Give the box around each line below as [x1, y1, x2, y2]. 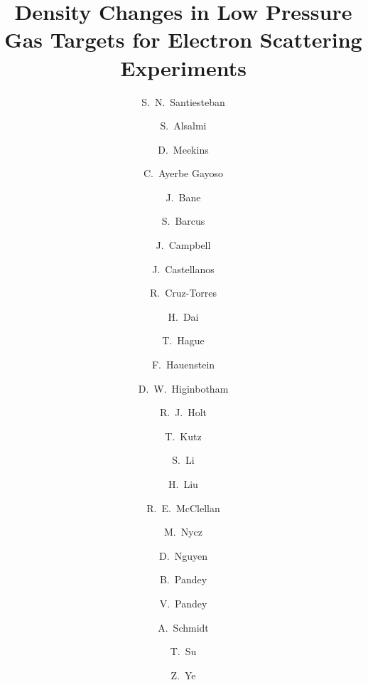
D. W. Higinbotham [138, 381, 229, 395]
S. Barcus [161, 213, 205, 228]
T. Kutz [165, 428, 202, 443]
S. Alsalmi [160, 118, 207, 133]
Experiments [120, 53, 247, 82]
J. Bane [166, 189, 201, 204]
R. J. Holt [159, 405, 207, 420]
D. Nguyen [159, 548, 207, 563]
